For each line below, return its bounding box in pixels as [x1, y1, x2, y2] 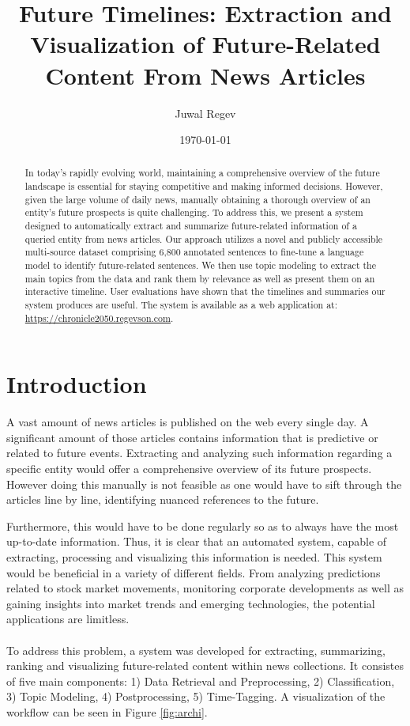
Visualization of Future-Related [30, 28, 381, 60]
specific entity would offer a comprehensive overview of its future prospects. [6, 460, 372, 477]
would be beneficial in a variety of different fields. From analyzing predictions [6, 564, 381, 580]
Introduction [6, 368, 147, 400]
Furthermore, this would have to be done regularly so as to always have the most [6, 517, 399, 534]
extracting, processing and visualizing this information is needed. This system [6, 549, 382, 565]
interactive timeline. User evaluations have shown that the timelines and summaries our [24, 285, 386, 298]
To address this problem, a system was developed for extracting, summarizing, [6, 641, 386, 658]
